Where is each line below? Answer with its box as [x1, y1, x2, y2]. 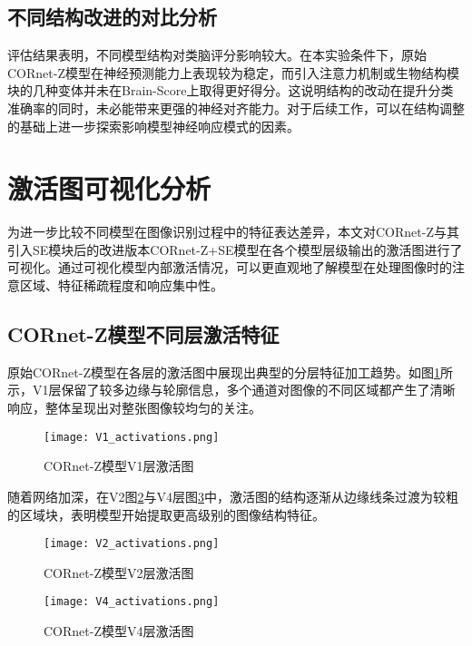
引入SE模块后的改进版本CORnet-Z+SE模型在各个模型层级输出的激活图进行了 [7, 240, 463, 259]
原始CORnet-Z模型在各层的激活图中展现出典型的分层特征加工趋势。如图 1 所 [7, 362, 453, 381]
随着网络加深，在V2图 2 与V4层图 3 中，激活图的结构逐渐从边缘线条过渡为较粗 [7, 486, 458, 505]
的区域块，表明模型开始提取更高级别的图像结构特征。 [7, 504, 325, 524]
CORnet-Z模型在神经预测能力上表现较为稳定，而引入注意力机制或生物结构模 [7, 63, 459, 82]
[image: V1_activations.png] [44, 430, 220, 444]
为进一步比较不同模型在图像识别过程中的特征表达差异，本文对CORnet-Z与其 [7, 222, 459, 241]
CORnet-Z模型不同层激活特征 [7, 320, 280, 348]
